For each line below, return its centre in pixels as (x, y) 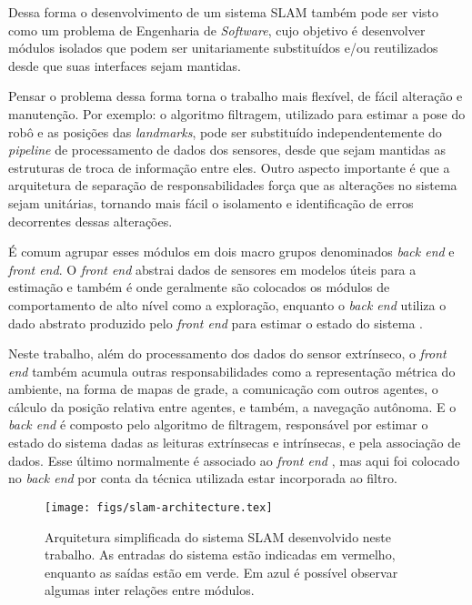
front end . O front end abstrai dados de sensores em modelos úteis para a (212, 269)
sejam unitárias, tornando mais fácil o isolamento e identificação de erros (211, 202)
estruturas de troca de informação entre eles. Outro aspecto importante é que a (229, 167)
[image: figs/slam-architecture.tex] (159, 507)
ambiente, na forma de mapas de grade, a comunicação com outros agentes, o (223, 389)
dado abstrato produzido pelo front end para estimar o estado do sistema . (216, 323)
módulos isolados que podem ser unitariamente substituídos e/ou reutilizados (223, 48)
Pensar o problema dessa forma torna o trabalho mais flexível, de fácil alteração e (236, 96)
